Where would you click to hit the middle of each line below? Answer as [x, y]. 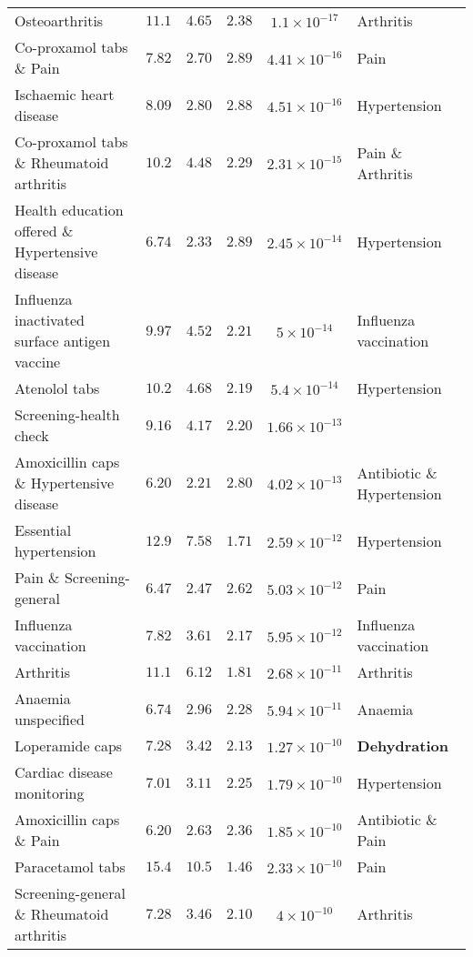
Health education [69, 210]
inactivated [50, 320]
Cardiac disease [64, 772]
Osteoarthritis [59, 20]
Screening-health [67, 414]
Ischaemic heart [65, 94]
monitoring [50, 793]
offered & [44, 231]
